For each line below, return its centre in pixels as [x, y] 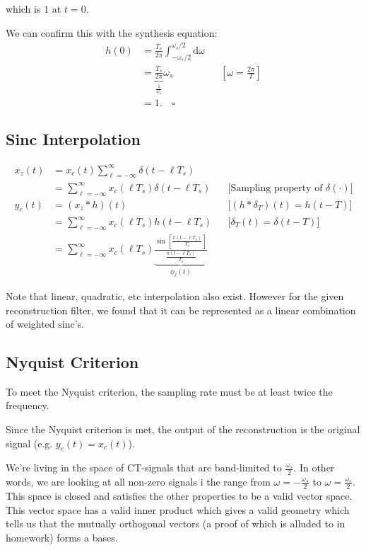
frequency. [28, 405]
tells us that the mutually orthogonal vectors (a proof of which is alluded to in [176, 523]
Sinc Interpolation [73, 139]
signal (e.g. [29, 443]
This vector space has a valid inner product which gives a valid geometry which [178, 509]
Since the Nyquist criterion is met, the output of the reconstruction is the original [183, 429]
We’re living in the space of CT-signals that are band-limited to [144, 468]
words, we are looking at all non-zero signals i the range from [138, 482]
